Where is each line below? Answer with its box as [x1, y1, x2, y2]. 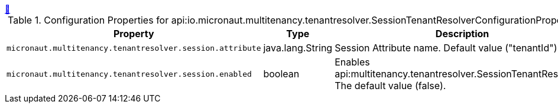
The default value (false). [335, 80, 446, 91]
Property [113, 28, 154, 40]
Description [435, 28, 489, 40]
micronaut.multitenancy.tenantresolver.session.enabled [7, 69, 252, 78]
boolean [263, 68, 300, 80]
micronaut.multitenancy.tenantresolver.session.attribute [7, 43, 261, 53]
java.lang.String [263, 42, 333, 54]
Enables [335, 56, 370, 68]
